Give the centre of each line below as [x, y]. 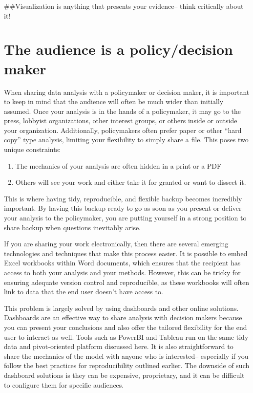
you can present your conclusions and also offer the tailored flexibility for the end [126, 327]
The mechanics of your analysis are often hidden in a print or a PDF [118, 165]
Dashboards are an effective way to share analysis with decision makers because [123, 317]
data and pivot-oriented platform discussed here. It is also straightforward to [119, 346]
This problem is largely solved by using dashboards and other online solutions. [121, 308]
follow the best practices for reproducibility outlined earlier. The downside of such [127, 365]
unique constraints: [32, 149]
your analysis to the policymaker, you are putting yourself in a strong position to [125, 218]
